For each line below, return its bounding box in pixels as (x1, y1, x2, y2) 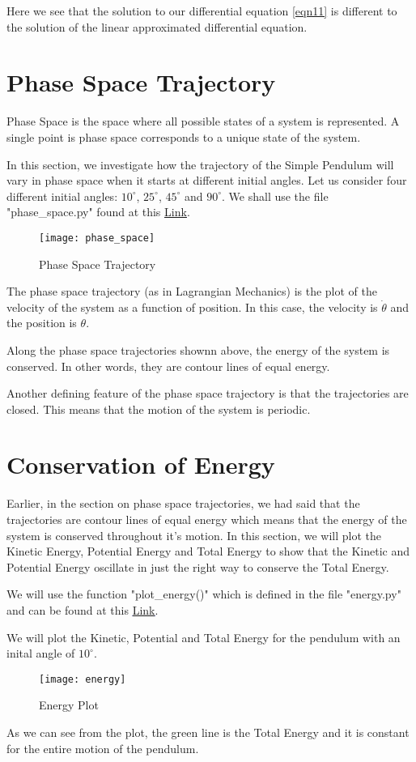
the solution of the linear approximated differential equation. (6, 18, 308, 35)
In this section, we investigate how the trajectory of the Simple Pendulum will (6, 155, 394, 172)
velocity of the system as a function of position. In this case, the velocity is (6, 298, 378, 315)
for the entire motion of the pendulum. (6, 739, 199, 756)
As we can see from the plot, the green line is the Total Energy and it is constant (6, 724, 410, 740)
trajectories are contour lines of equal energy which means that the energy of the (6, 511, 407, 527)
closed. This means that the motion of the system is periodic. (6, 400, 311, 417)
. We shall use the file (222, 187, 329, 204)
